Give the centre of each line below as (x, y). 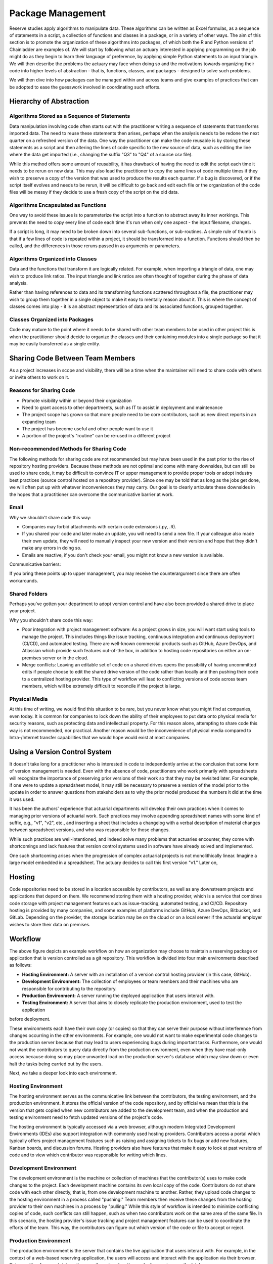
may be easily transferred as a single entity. (55, 344)
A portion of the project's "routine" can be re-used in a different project (96, 436)
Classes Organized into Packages (51, 320)
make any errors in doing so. (52, 548)
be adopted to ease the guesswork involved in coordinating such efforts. (85, 87)
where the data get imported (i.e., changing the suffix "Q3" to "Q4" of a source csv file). (101, 155)
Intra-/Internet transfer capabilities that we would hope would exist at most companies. (100, 737)
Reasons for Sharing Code (42, 390)
